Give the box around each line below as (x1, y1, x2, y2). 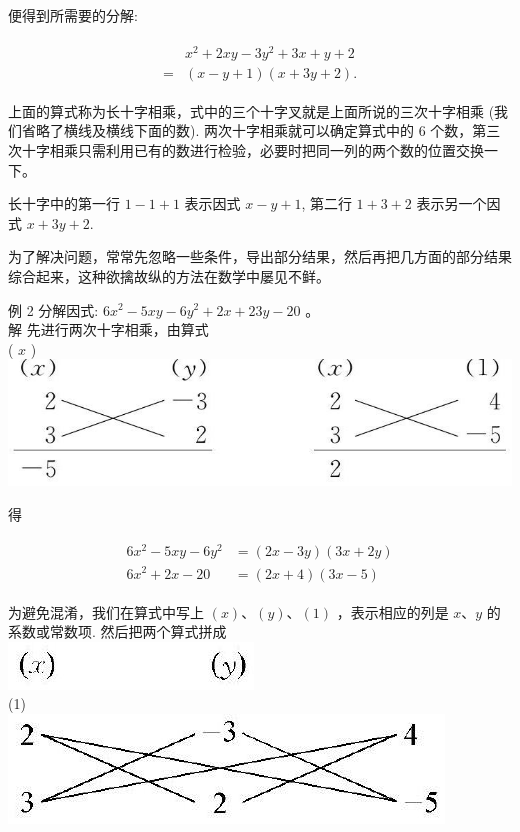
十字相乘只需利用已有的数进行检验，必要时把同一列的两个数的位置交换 (21, 139, 484, 160)
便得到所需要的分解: (8, 5, 138, 25)
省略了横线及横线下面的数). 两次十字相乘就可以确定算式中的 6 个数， (21, 120, 473, 141)
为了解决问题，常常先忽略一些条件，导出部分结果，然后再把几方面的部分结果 (8, 246, 512, 267)
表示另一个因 (416, 193, 501, 214)
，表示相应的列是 (336, 601, 449, 622)
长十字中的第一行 (8, 193, 120, 214)
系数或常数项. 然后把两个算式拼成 (8, 621, 227, 642)
